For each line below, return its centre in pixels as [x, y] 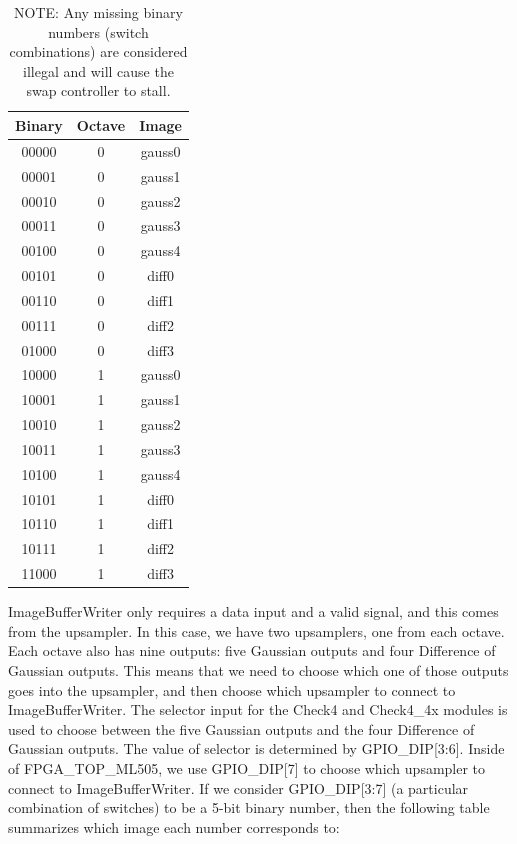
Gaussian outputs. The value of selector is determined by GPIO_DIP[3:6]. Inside [256, 748]
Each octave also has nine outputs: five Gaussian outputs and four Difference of [252, 650]
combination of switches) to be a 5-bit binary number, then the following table [249, 807]
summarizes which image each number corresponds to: [174, 826]
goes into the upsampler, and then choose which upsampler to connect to [232, 689]
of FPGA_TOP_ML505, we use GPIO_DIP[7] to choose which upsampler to [247, 768]
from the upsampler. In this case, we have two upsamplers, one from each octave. [256, 630]
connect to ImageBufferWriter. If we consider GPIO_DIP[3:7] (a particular [238, 787]
